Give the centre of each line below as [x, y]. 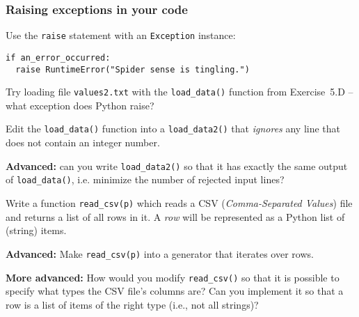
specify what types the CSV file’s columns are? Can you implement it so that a [175, 291]
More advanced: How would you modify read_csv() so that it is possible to [173, 277]
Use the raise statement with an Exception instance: [121, 35]
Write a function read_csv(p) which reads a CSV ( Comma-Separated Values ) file [179, 203]
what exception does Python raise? [80, 105]
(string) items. [36, 230]
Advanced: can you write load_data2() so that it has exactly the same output [177, 165]
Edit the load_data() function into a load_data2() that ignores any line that [173, 129]
